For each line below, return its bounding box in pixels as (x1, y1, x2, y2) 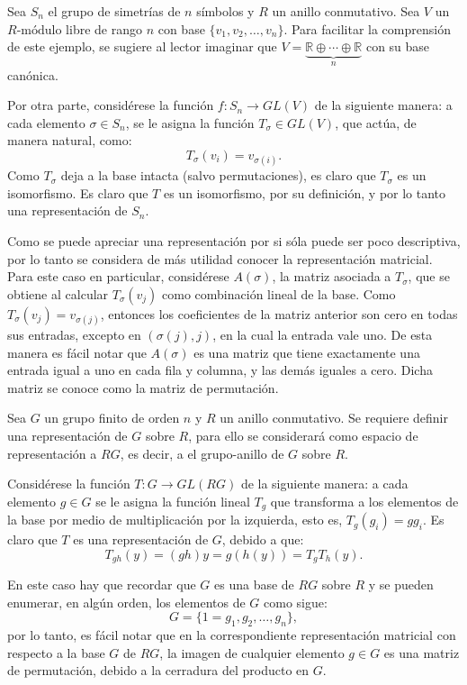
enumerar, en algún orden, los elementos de (7, 592, 246, 611)
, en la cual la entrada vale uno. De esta (212, 324, 433, 343)
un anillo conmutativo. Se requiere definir (220, 408, 448, 427)
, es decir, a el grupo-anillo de (120, 443, 284, 462)
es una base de (214, 575, 294, 594)
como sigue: (264, 592, 328, 611)
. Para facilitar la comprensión (283, 19, 451, 38)
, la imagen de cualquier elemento (159, 643, 345, 662)
